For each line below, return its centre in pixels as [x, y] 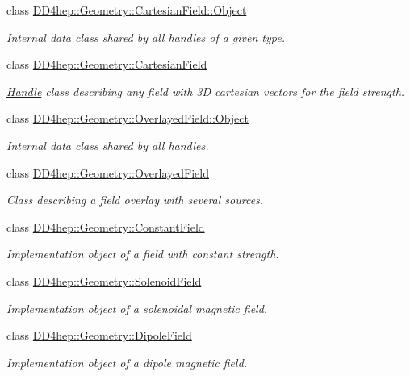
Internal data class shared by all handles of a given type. [146, 37]
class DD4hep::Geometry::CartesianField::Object [127, 10]
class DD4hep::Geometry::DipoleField [99, 335]
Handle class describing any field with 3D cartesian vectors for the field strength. [206, 91]
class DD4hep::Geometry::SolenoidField [104, 280]
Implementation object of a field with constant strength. [143, 254]
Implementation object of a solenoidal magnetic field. [137, 308]
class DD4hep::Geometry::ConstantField [106, 226]
